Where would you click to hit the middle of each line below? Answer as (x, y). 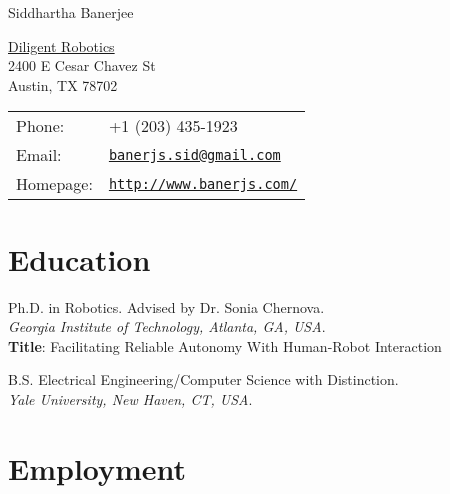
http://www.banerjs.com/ (203, 183)
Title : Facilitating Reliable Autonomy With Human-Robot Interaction (225, 345)
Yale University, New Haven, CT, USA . (130, 398)
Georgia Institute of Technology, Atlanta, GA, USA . (167, 326)
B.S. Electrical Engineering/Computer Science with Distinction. (203, 379)
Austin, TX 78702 (63, 84)
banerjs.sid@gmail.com (194, 154)
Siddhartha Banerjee (71, 12)
